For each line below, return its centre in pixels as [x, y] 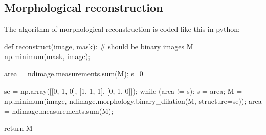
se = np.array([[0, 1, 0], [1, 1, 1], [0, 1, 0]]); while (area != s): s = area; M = [123, 91]
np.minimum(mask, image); [47, 56]
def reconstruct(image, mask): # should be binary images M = [103, 46]
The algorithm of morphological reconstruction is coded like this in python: [122, 29]
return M [18, 128]
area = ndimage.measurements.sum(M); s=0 [74, 73]
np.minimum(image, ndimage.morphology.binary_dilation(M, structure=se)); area [133, 101]
